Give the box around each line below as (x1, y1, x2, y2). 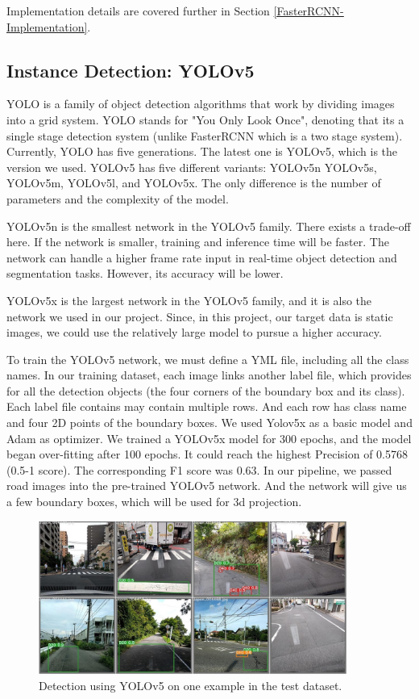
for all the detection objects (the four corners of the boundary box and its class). (6, 382, 405, 399)
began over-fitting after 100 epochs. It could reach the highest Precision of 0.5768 (6, 446, 408, 463)
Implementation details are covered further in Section (6, 2, 270, 19)
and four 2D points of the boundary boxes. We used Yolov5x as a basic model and (6, 414, 413, 431)
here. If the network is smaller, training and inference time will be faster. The (6, 233, 389, 250)
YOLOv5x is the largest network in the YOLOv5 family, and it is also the (6, 291, 372, 308)
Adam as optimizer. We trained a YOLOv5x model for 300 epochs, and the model (6, 429, 412, 446)
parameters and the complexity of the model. (6, 190, 229, 207)
